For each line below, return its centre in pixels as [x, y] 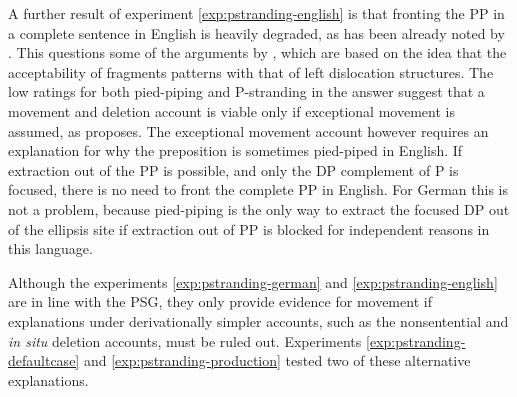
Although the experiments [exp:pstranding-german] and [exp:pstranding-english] [253, 281]
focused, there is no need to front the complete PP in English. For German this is [258, 189]
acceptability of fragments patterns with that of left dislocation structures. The [251, 71]
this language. [50, 248]
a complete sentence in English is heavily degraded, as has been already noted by [256, 32]
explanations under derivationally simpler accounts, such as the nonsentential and [258, 320]
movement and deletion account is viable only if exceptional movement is [231, 110]
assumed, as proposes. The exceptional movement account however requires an [248, 130]
